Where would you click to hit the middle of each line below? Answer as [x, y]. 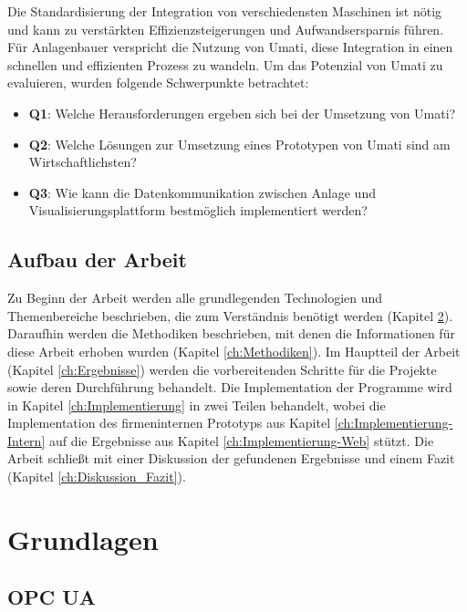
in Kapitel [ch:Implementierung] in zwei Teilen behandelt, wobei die [197, 405]
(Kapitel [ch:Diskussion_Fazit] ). [97, 477]
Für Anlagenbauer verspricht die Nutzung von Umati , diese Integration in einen [230, 47]
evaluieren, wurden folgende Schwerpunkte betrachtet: [158, 83]
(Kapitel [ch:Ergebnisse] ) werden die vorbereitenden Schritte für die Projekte [222, 369]
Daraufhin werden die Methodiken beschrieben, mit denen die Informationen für [231, 333]
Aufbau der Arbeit [97, 259]
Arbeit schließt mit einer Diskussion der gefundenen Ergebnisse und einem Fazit [231, 458]
